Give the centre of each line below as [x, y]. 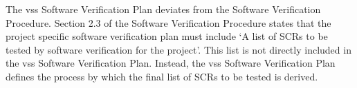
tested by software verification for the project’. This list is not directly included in [178, 49]
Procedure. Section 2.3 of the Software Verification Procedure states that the [168, 22]
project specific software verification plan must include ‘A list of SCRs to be [167, 36]
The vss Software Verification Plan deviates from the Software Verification [163, 9]
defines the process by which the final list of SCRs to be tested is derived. [162, 76]
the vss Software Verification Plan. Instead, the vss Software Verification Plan [171, 63]
